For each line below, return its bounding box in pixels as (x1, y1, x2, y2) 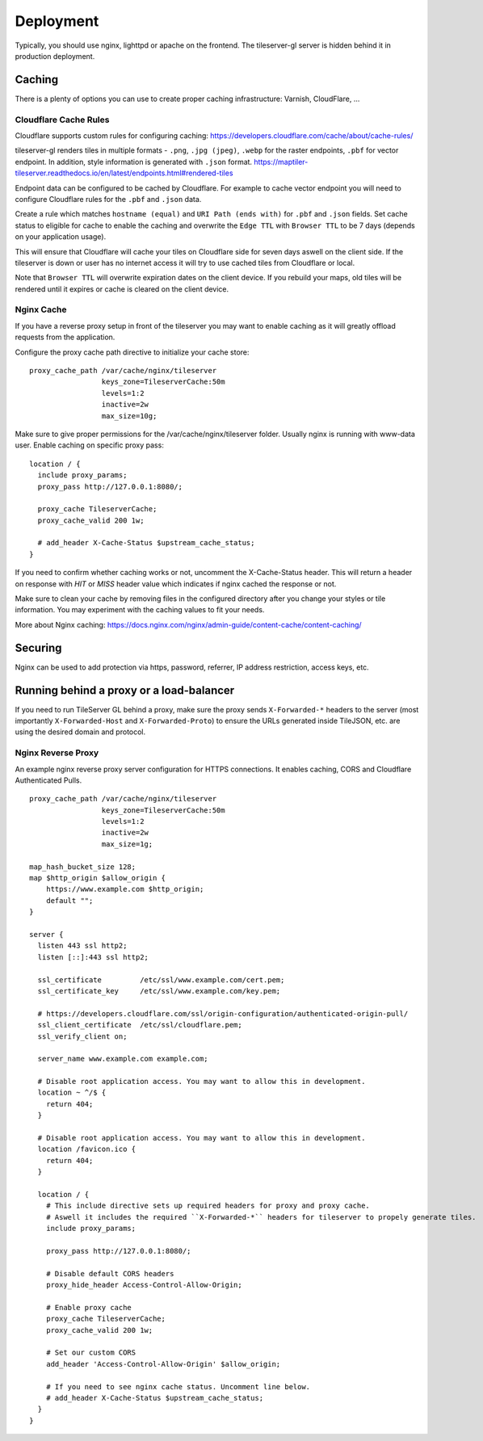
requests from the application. (15, 332, 115, 342)
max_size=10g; (101, 411, 157, 420)
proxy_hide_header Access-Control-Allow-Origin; (45, 1280, 242, 1290)
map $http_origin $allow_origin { (29, 873, 166, 883)
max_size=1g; (101, 839, 153, 848)
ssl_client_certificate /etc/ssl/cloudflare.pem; (37, 1020, 242, 1030)
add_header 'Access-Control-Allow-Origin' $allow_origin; (45, 1359, 281, 1368)
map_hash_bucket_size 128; (29, 862, 136, 872)
